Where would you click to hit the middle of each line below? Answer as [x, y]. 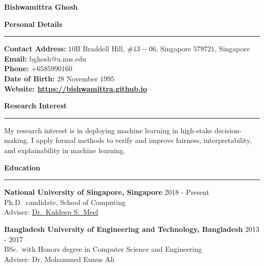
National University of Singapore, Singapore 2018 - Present [107, 192]
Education [22, 167]
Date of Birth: [29, 78]
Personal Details [33, 24]
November [82, 78]
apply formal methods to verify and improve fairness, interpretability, [144, 140]
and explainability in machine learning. [65, 150]
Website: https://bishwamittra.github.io [76, 88]
